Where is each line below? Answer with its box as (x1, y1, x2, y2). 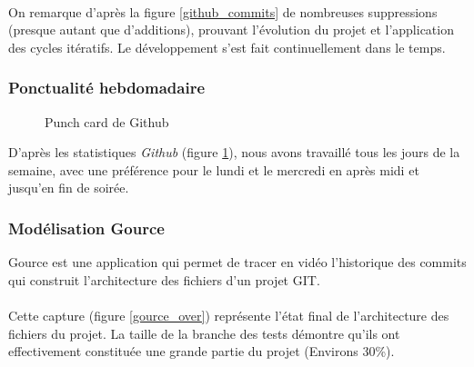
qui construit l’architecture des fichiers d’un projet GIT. (8, 270, 320, 289)
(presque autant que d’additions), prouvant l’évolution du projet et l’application (8, 20, 454, 39)
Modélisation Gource (8, 216, 165, 239)
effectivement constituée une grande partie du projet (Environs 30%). (8, 342, 395, 361)
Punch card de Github (45, 112, 169, 131)
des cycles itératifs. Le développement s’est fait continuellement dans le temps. (8, 37, 446, 56)
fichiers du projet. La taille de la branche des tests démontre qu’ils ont (8, 323, 400, 342)
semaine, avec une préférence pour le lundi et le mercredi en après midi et (8, 160, 419, 179)
